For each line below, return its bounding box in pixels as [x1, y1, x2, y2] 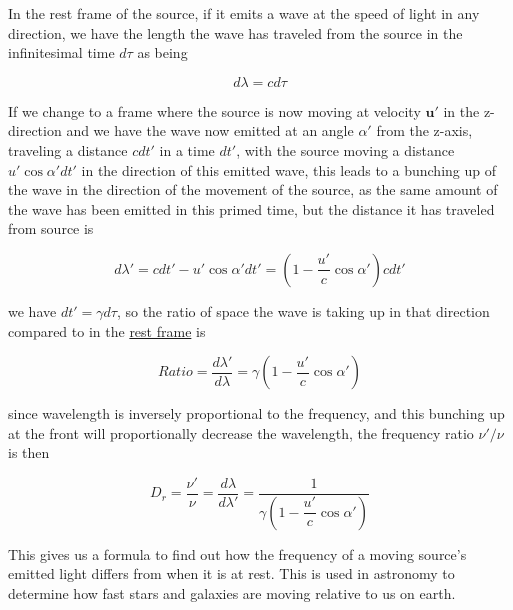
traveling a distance [8, 139, 128, 160]
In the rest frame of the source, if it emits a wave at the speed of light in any [8, 3, 480, 23]
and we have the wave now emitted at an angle [66, 120, 354, 141]
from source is [8, 218, 94, 239]
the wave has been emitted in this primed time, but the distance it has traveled [8, 198, 495, 219]
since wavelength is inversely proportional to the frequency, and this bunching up [8, 403, 505, 424]
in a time [159, 139, 215, 160]
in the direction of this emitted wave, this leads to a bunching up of [81, 159, 496, 180]
